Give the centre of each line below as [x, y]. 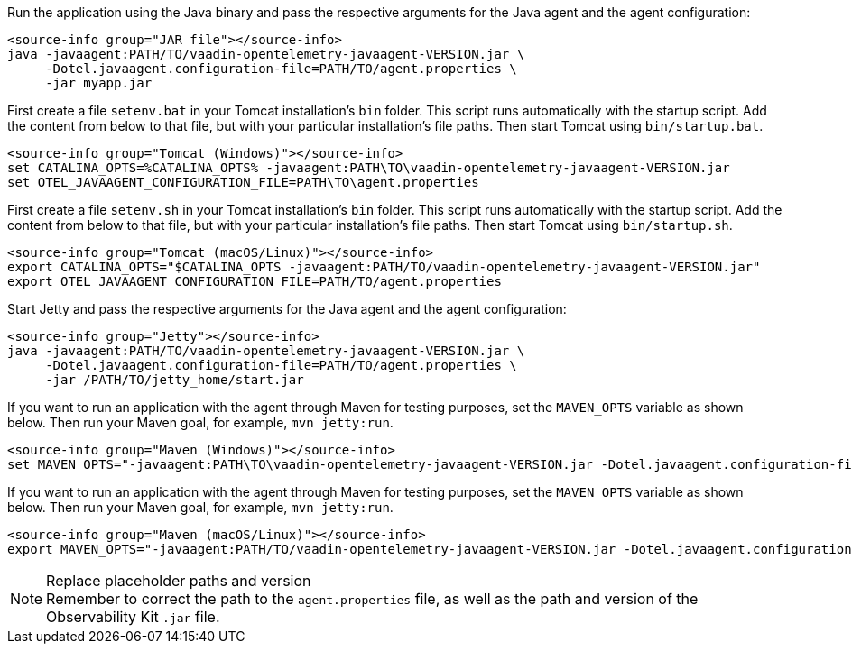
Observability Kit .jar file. [133, 617]
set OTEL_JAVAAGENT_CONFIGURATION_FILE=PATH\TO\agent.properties [243, 182]
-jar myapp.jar [99, 83]
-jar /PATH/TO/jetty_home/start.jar [175, 380]
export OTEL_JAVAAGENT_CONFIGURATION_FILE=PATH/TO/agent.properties [255, 281]
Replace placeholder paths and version [179, 581]
